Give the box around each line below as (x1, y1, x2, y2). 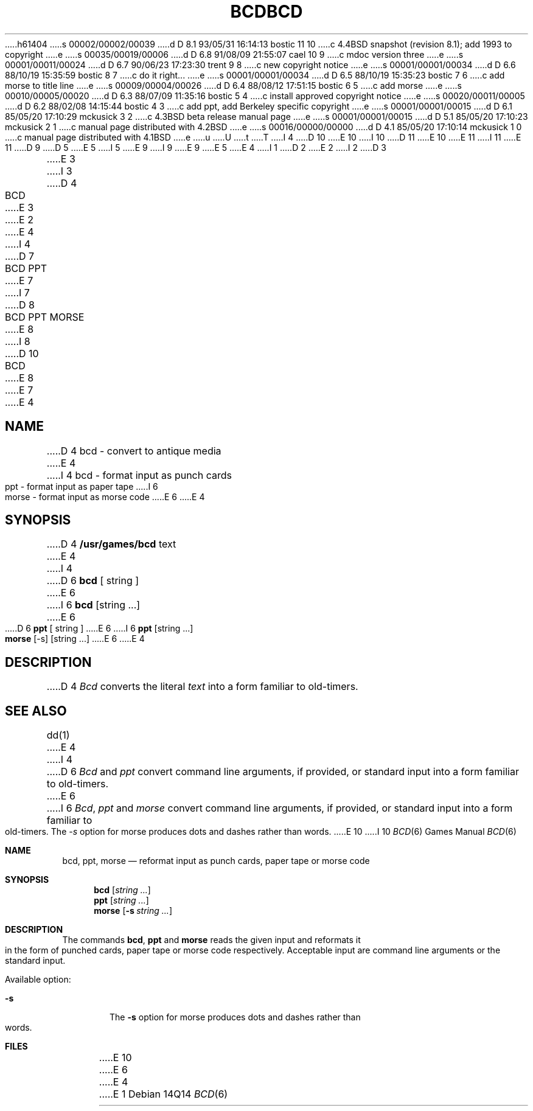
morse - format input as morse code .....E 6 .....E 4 (5, 491, 205, 502)
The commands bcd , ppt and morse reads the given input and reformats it (62, 935, 361, 946)
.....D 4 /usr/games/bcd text (46, 538, 176, 551)
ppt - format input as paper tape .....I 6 (5, 481, 158, 492)
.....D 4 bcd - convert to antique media (46, 444, 221, 457)
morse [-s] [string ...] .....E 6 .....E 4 (5, 633, 145, 644)
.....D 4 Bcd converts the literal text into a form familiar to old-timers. (46, 680, 358, 693)
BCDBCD (230, 1, 303, 22)
